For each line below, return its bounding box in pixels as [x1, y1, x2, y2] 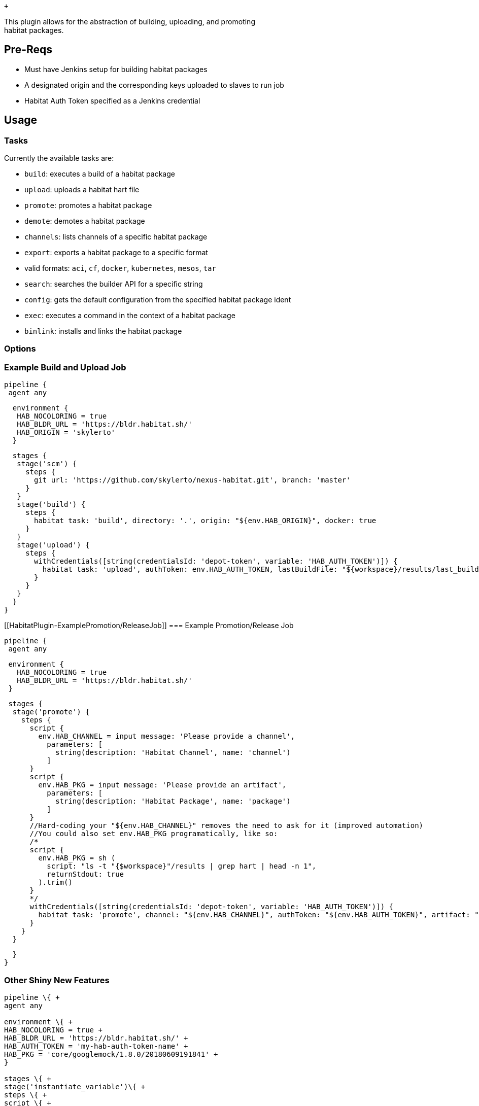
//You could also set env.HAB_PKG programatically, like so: [29, 829, 278, 838]
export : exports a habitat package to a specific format [24, 248, 208, 257]
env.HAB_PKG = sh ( [38, 854, 116, 862]
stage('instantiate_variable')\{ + [4, 1082, 146, 1091]
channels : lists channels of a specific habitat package [24, 232, 208, 241]
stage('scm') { [17, 460, 77, 468]
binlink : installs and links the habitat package [24, 327, 182, 336]
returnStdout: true [47, 870, 124, 879]
